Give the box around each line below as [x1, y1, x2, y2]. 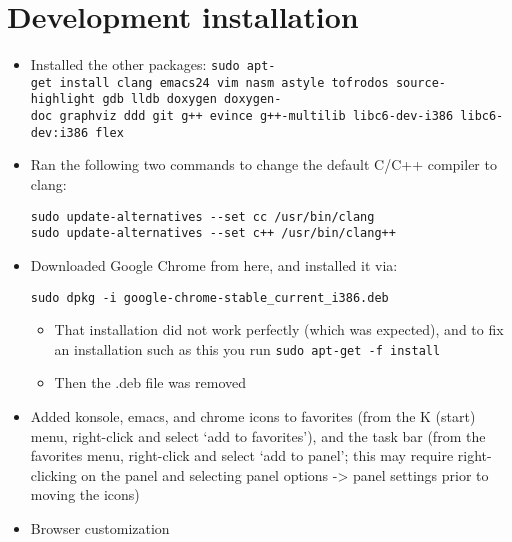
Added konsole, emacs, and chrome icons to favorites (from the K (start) [30, 406, 476, 426]
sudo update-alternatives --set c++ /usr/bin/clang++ [30, 226, 396, 241]
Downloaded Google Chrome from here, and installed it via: [30, 254, 398, 275]
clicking [30, 464, 77, 485]
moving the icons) [30, 484, 140, 505]
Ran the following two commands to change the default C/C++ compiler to [30, 154, 497, 175]
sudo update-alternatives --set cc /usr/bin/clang [30, 209, 375, 224]
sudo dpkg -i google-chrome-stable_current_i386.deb [30, 290, 389, 305]
